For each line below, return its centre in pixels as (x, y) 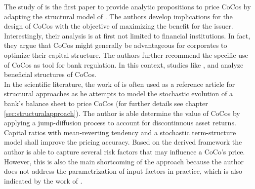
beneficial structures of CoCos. (50, 74)
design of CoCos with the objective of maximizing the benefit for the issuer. (119, 26)
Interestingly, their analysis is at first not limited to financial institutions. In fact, (127, 35)
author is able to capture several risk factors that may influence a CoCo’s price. (125, 151)
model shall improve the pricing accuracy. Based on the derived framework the (123, 142)
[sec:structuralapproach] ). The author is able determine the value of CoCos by (122, 113)
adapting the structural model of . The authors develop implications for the (118, 16)
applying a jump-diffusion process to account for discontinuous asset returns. (120, 123)
